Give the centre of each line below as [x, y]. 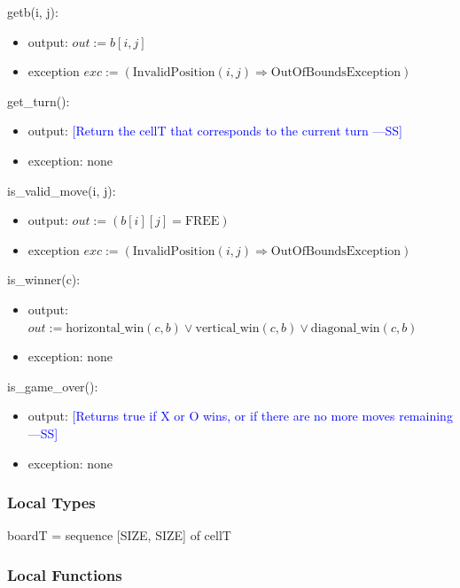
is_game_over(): [53, 386]
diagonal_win [345, 328]
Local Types [51, 503]
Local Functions [65, 574]
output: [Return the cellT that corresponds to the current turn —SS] [215, 131]
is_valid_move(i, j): [62, 190]
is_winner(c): [44, 279]
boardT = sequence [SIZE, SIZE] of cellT [119, 535]
